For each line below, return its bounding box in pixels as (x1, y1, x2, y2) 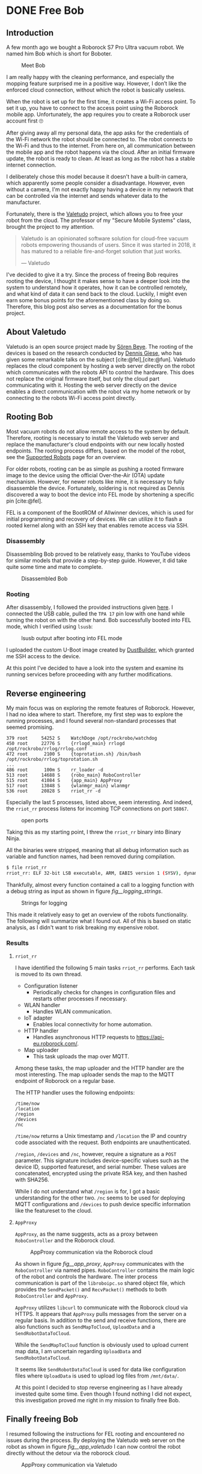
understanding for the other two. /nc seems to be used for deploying (14, 1194, 185, 1201)
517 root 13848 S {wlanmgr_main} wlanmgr (6, 783, 130, 789)
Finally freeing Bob (6, 1414, 78, 1425)
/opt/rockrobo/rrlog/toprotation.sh (6, 757, 98, 763)
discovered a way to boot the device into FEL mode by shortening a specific (6, 491, 194, 498)
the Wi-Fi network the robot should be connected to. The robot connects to (6, 136, 193, 142)
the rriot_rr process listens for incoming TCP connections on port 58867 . (6, 805, 189, 812)
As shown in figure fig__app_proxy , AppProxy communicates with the (14, 1260, 185, 1268)
